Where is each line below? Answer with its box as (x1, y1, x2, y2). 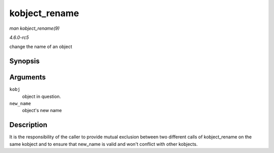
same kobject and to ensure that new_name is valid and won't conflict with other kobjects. (9, 141, 198, 147)
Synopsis (9, 57, 40, 66)
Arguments (9, 73, 46, 82)
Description (9, 121, 48, 129)
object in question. (22, 93, 61, 99)
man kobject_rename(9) (9, 25, 60, 31)
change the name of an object (9, 43, 73, 50)
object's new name (22, 108, 62, 114)
